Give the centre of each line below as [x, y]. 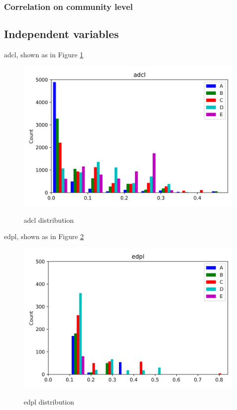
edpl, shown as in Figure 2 [44, 236]
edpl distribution [49, 401]
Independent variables [61, 34]
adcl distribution [49, 220]
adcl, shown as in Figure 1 [44, 55]
